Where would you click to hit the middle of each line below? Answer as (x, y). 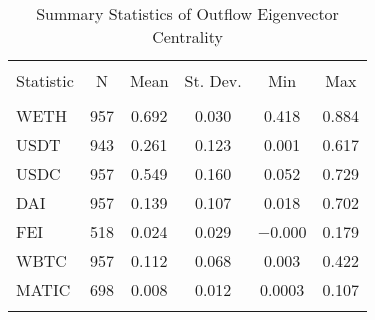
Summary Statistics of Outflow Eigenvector (187, 13)
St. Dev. (213, 80)
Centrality (187, 36)
